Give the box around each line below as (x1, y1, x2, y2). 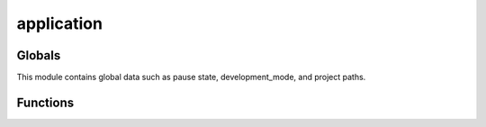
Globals (16, 48, 61, 63)
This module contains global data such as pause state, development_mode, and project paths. (16, 72, 366, 83)
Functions (16, 95, 75, 110)
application (16, 14, 103, 33)
